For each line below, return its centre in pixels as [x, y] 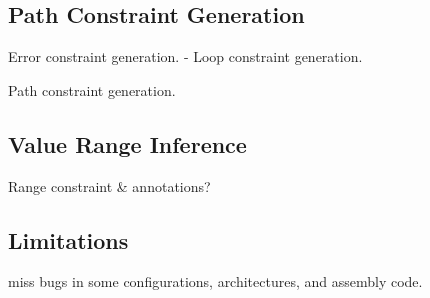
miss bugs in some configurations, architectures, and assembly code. [215, 281]
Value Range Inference [127, 143]
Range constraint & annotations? [109, 185]
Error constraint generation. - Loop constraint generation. [185, 56]
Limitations [68, 239]
